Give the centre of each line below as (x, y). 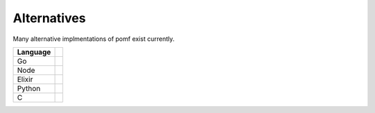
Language (34, 52)
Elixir (25, 79)
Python (29, 88)
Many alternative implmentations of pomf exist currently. (94, 39)
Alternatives (49, 18)
